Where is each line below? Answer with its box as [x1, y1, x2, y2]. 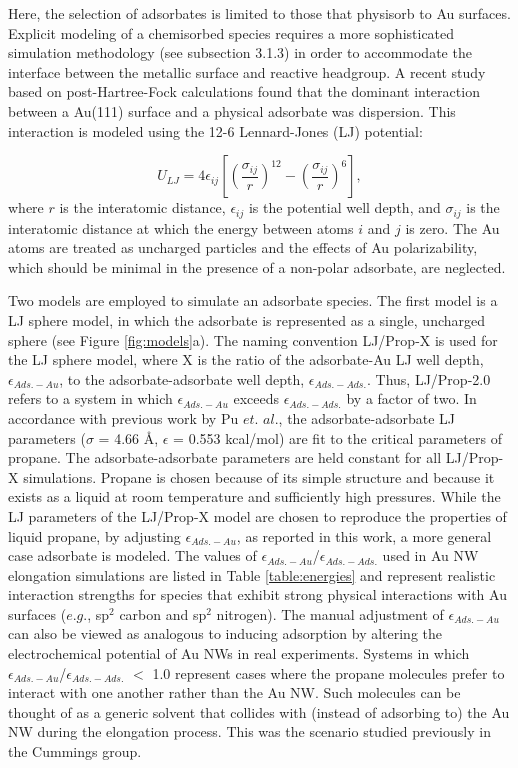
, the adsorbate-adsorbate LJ [278, 407, 455, 428]
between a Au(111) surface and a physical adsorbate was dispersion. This [8, 100, 456, 121]
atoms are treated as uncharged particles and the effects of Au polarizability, [8, 237, 478, 258]
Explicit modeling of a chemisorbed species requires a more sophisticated [8, 22, 455, 43]
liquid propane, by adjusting [8, 525, 181, 546]
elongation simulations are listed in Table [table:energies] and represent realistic [8, 564, 496, 585]
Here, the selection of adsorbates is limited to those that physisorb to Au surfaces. [8, 3, 511, 23]
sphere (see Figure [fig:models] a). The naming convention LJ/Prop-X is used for [8, 329, 498, 350]
